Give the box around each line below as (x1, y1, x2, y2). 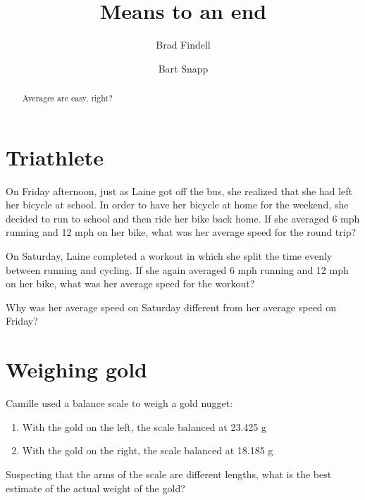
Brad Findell (156, 37, 211, 52)
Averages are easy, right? (22, 92, 113, 104)
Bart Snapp (158, 61, 209, 75)
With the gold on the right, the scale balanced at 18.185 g (22, 443, 273, 458)
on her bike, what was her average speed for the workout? (6, 276, 255, 291)
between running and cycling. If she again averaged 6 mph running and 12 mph (6, 262, 349, 277)
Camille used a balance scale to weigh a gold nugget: (6, 396, 233, 411)
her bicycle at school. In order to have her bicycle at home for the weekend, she (6, 197, 349, 212)
